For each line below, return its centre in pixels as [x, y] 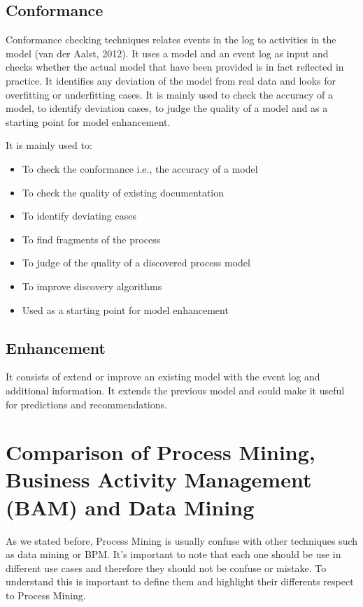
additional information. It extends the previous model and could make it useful [175, 390]
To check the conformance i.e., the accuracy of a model [140, 168]
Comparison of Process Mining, [161, 452]
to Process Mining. [46, 595]
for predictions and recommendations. [86, 404]
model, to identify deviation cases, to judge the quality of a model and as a [167, 108]
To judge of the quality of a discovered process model [136, 263]
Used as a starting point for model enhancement [125, 309]
